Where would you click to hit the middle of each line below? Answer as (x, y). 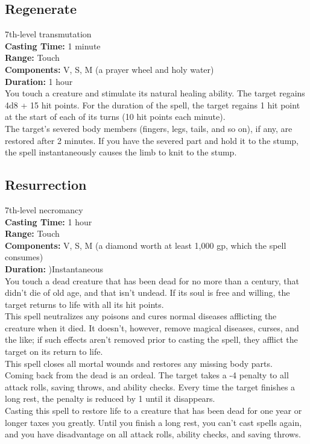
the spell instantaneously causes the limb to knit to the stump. (121, 152)
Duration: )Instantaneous (54, 268)
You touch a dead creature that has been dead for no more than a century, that (152, 280)
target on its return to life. (54, 352)
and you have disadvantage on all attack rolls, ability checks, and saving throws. (153, 434)
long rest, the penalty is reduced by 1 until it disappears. (110, 399)
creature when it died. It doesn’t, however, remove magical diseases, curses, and (152, 327)
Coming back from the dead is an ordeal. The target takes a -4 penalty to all (147, 375)
